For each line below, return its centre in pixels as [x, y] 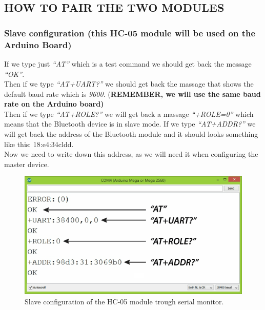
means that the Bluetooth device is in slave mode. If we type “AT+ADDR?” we [130, 124]
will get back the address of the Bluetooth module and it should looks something [131, 134]
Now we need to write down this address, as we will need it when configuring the [131, 154]
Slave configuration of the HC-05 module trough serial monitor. [124, 301]
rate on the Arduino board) [54, 104]
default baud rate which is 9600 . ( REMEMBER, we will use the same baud [132, 94]
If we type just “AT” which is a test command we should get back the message [128, 63]
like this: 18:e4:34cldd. [39, 144]
